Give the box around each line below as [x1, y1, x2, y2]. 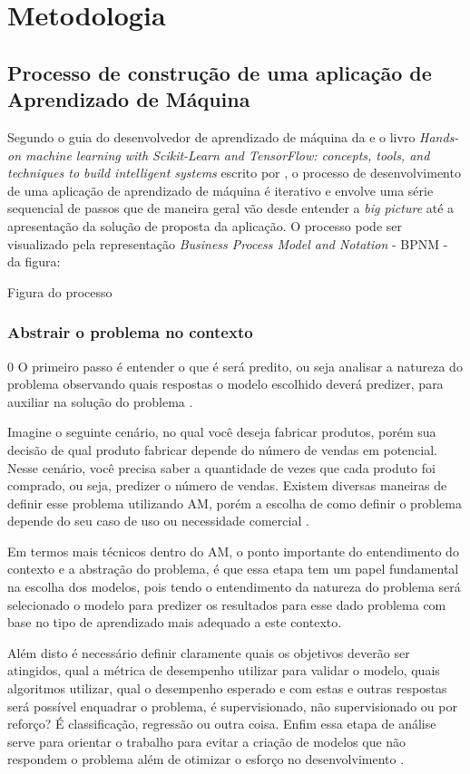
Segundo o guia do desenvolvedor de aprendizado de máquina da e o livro [7, 127, 416, 146]
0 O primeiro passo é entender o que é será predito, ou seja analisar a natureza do [7, 356, 463, 375]
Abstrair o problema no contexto [7, 321, 253, 343]
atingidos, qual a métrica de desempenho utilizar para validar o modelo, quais [7, 661, 440, 680]
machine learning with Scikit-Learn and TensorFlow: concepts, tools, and [25, 145, 430, 164]
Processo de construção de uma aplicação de [7, 58, 432, 86]
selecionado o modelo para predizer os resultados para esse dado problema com [7, 595, 446, 614]
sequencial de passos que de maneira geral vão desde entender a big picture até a [7, 198, 455, 218]
